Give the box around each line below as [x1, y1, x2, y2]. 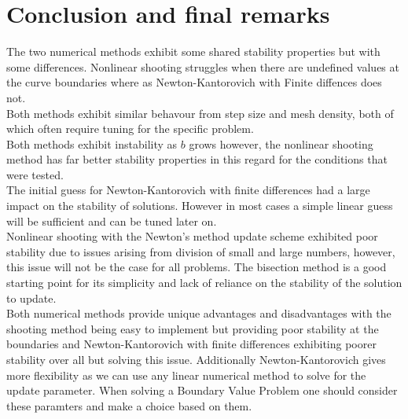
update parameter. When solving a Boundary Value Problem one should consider [6, 382, 398, 399]
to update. [6, 289, 57, 306]
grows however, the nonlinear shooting [189, 135, 373, 152]
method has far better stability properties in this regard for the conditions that [6, 151, 388, 167]
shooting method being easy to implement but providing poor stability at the [6, 320, 379, 336]
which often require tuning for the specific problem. [6, 120, 254, 137]
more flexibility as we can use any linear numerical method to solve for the [6, 366, 366, 383]
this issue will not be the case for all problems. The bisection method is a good [6, 259, 387, 275]
